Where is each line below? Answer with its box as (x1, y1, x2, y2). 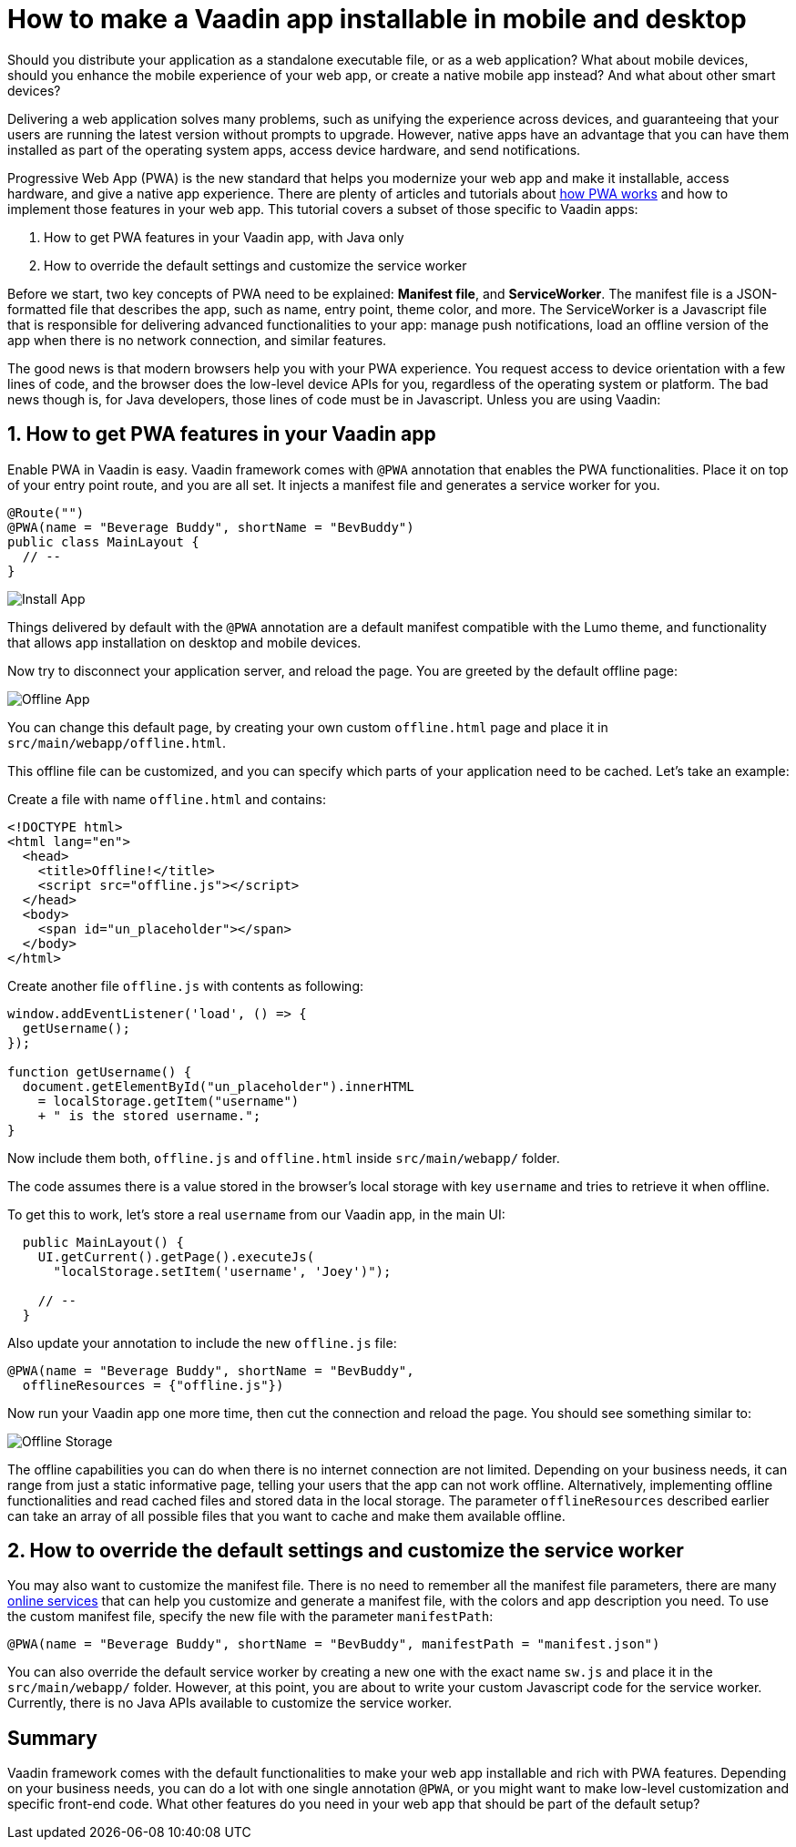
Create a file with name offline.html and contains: (7, 791, 326, 807)
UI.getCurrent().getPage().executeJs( (37, 1249, 315, 1264)
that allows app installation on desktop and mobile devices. (7, 634, 362, 650)
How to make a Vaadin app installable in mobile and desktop (7, 4, 747, 35)
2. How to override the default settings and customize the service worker (7, 1539, 684, 1563)
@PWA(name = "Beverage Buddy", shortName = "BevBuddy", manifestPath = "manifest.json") (7, 1637, 660, 1652)
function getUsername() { (7, 1064, 192, 1079)
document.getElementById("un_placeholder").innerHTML (22, 1078, 414, 1094)
